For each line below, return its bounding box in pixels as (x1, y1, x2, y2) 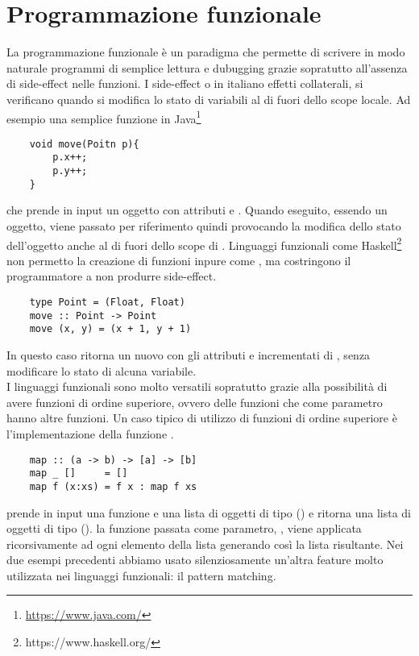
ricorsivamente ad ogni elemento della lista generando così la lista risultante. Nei (6, 535, 404, 552)
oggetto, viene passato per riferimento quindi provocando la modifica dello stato (6, 217, 401, 234)
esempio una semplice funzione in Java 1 (6, 107, 201, 127)
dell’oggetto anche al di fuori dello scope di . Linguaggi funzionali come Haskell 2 (6, 234, 402, 253)
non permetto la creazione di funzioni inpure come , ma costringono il (6, 251, 351, 268)
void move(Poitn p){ (29, 138, 139, 150)
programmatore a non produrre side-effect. (6, 268, 217, 284)
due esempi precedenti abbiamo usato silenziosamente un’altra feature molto (6, 551, 384, 568)
